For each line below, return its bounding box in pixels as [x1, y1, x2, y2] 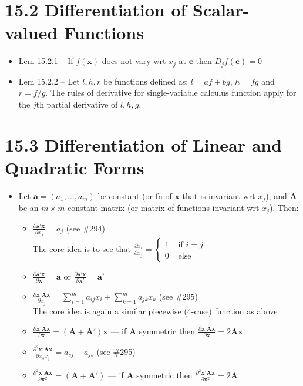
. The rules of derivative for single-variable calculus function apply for [45, 86, 297, 99]
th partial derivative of [36, 98, 118, 110]
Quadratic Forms [5, 155, 144, 179]
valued [5, 21, 58, 45]
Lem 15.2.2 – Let [18, 75, 80, 87]
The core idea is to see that [32, 242, 131, 254]
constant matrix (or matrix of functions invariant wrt [68, 202, 260, 214]
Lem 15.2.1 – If [18, 55, 73, 67]
